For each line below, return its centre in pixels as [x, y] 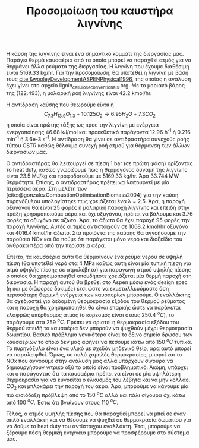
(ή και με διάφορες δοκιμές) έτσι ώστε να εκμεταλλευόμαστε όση [88, 289]
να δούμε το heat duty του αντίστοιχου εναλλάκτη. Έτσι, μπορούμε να [93, 427]
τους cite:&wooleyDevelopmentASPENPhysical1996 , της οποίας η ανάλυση [99, 79]
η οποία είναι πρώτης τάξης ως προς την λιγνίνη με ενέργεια [83, 124]
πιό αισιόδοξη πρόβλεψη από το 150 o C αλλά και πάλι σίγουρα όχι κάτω [96, 395]
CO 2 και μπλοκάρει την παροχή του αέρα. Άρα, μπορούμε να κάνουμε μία [97, 387]
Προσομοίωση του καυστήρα [100, 11]
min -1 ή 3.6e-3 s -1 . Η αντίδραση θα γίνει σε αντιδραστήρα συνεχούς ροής [98, 139]
